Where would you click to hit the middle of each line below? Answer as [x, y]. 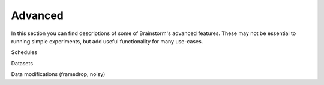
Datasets [22, 63]
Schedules [24, 52]
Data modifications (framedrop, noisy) [58, 74]
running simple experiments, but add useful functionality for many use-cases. [107, 41]
